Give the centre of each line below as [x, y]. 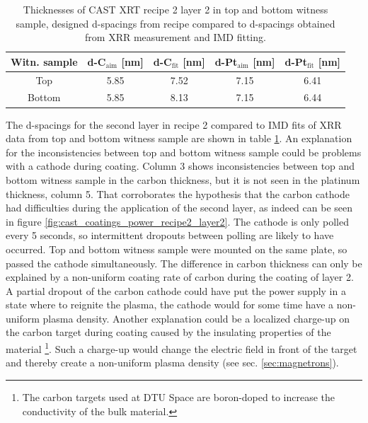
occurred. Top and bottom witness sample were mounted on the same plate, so [177, 249]
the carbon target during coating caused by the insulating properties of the [168, 332]
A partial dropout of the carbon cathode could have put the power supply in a [176, 290]
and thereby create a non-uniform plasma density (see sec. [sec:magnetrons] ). [172, 363]
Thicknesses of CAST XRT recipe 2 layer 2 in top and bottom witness [176, 9]
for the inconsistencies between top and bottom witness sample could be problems [184, 152]
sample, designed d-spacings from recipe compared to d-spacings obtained [176, 23]
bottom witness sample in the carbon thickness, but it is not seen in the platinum [183, 179]
